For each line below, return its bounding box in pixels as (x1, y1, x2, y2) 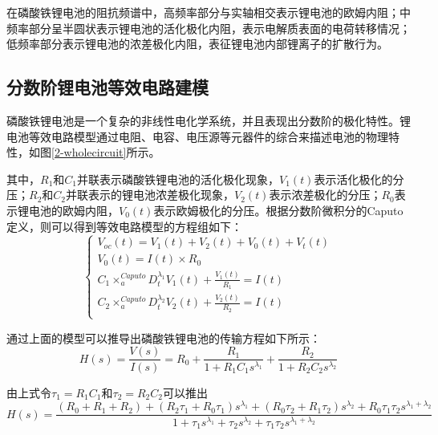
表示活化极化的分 (314, 170, 404, 187)
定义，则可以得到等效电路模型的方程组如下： (6, 217, 242, 234)
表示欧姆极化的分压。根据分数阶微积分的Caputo (153, 201, 404, 218)
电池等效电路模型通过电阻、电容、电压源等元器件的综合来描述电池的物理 (6, 128, 388, 144)
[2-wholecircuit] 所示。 (51, 144, 160, 161)
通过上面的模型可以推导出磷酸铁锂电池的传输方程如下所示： (6, 329, 321, 346)
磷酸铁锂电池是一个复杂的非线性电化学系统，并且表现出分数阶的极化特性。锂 (6, 112, 411, 128)
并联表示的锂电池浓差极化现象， (66, 186, 235, 203)
